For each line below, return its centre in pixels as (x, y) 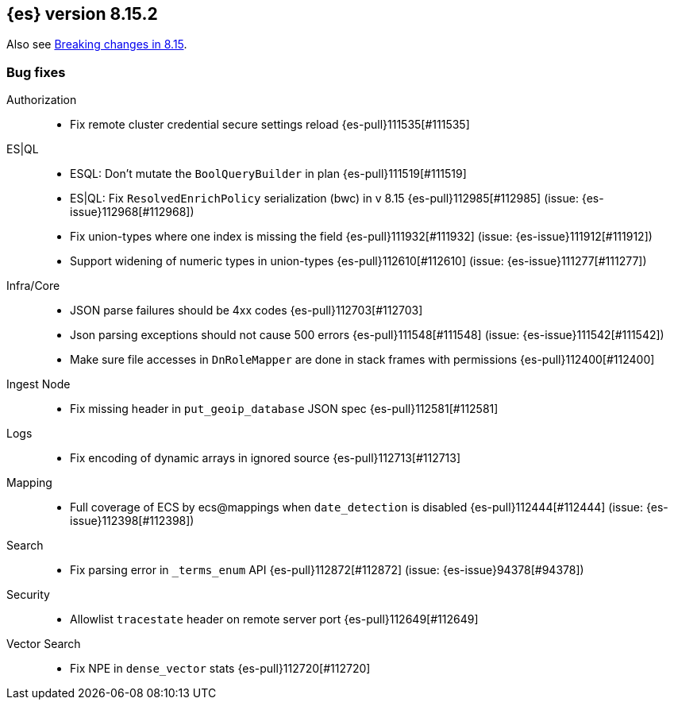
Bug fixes (36, 72)
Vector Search (44, 644)
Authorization (42, 100)
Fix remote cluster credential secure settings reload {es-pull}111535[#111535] (270, 125)
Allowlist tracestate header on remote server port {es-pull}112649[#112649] (274, 619)
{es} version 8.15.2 (82, 14)
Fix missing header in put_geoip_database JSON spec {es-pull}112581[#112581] (284, 409)
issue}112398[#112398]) (132, 521)
